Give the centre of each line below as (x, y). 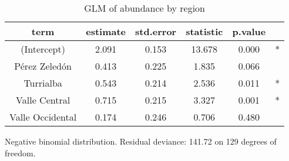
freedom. (20, 153)
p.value (249, 31)
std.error (156, 31)
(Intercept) (43, 49)
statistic (204, 31)
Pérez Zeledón (43, 66)
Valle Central (43, 100)
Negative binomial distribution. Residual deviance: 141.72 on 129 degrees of (141, 141)
